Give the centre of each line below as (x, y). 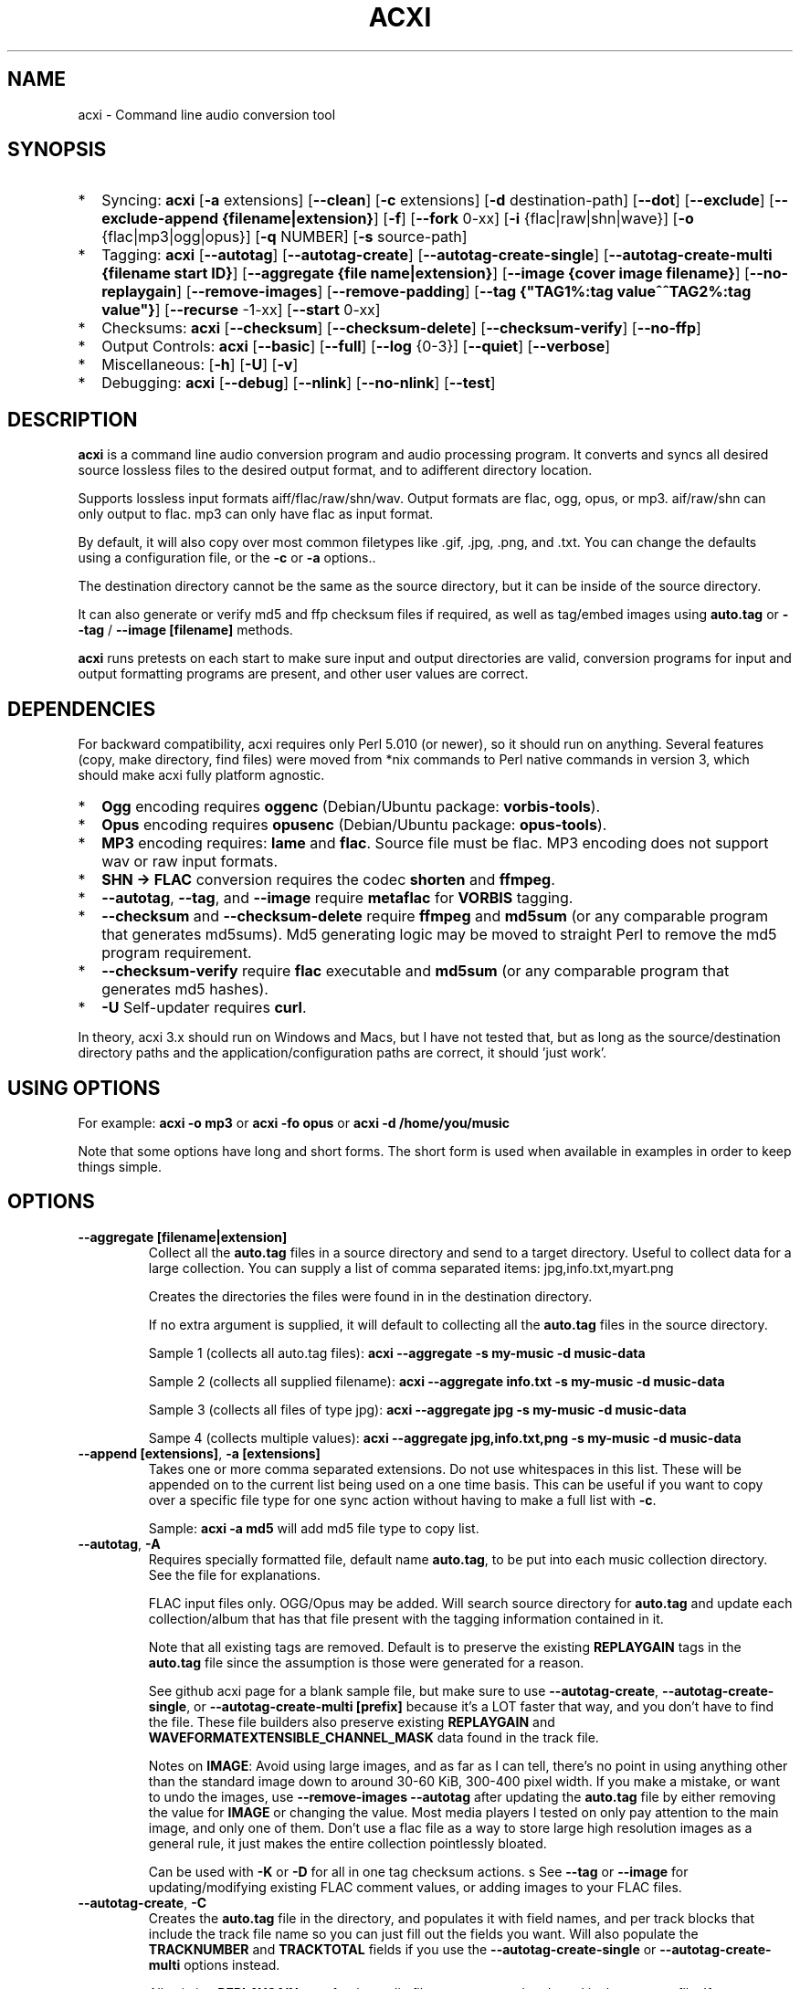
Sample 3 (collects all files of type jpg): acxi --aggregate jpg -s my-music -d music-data (417, 1409)
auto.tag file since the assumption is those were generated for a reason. (366, 1662)
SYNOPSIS (57, 150)
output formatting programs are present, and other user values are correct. (303, 674)
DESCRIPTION (73, 419)
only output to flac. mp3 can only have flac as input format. (256, 514)
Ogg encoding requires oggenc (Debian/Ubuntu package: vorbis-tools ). (351, 807)
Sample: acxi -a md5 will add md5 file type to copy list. (314, 1528)
